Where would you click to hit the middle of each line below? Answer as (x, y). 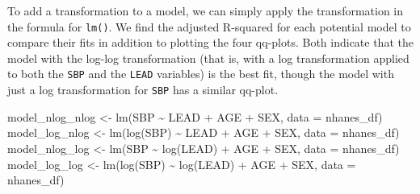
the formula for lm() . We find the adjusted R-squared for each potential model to (209, 26)
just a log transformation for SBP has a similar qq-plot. (143, 90)
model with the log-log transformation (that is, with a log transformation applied (208, 58)
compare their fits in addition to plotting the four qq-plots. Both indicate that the (210, 42)
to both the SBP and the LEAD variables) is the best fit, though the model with (201, 74)
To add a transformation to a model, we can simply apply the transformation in (206, 10)
